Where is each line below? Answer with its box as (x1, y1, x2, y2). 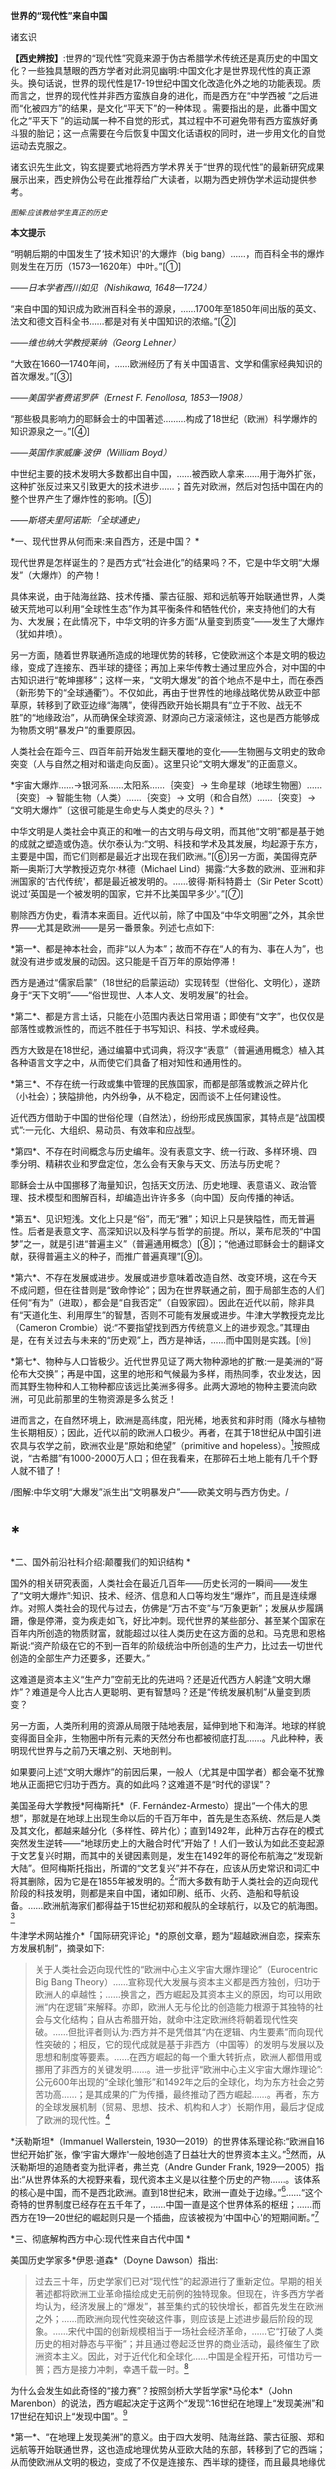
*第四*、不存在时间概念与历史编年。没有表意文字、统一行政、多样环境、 (10, 1145, 309, 1157)
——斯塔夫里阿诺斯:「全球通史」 (10, 514, 145, 526)
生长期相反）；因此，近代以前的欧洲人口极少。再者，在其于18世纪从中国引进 (10, 1427, 322, 1438)
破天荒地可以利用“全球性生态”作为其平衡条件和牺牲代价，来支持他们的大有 (10, 603, 317, 614)
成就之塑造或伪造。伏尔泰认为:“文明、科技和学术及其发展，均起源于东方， (18, 838, 323, 849)
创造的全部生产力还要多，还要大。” (10, 1652, 151, 1664)
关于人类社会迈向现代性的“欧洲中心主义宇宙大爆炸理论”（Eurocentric (34, 1964, 319, 1976)
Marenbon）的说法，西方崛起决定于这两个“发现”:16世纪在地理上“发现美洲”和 (10, 2397, 325, 2409)
